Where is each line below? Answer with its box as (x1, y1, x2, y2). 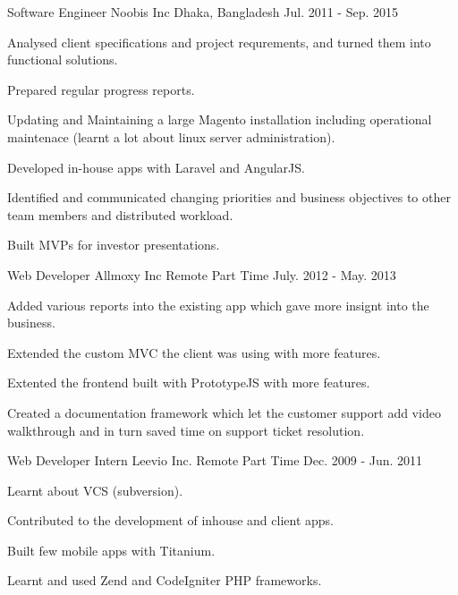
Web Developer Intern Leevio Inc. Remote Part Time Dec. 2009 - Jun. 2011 (7, 451, 423, 470)
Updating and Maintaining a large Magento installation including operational (7, 110, 432, 129)
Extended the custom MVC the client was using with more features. (7, 343, 381, 361)
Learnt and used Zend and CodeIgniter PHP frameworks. (7, 571, 322, 590)
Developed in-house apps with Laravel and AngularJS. (7, 157, 305, 176)
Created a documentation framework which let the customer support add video (7, 403, 441, 421)
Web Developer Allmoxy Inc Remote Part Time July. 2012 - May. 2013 (7, 265, 396, 284)
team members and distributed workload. (7, 205, 233, 224)
